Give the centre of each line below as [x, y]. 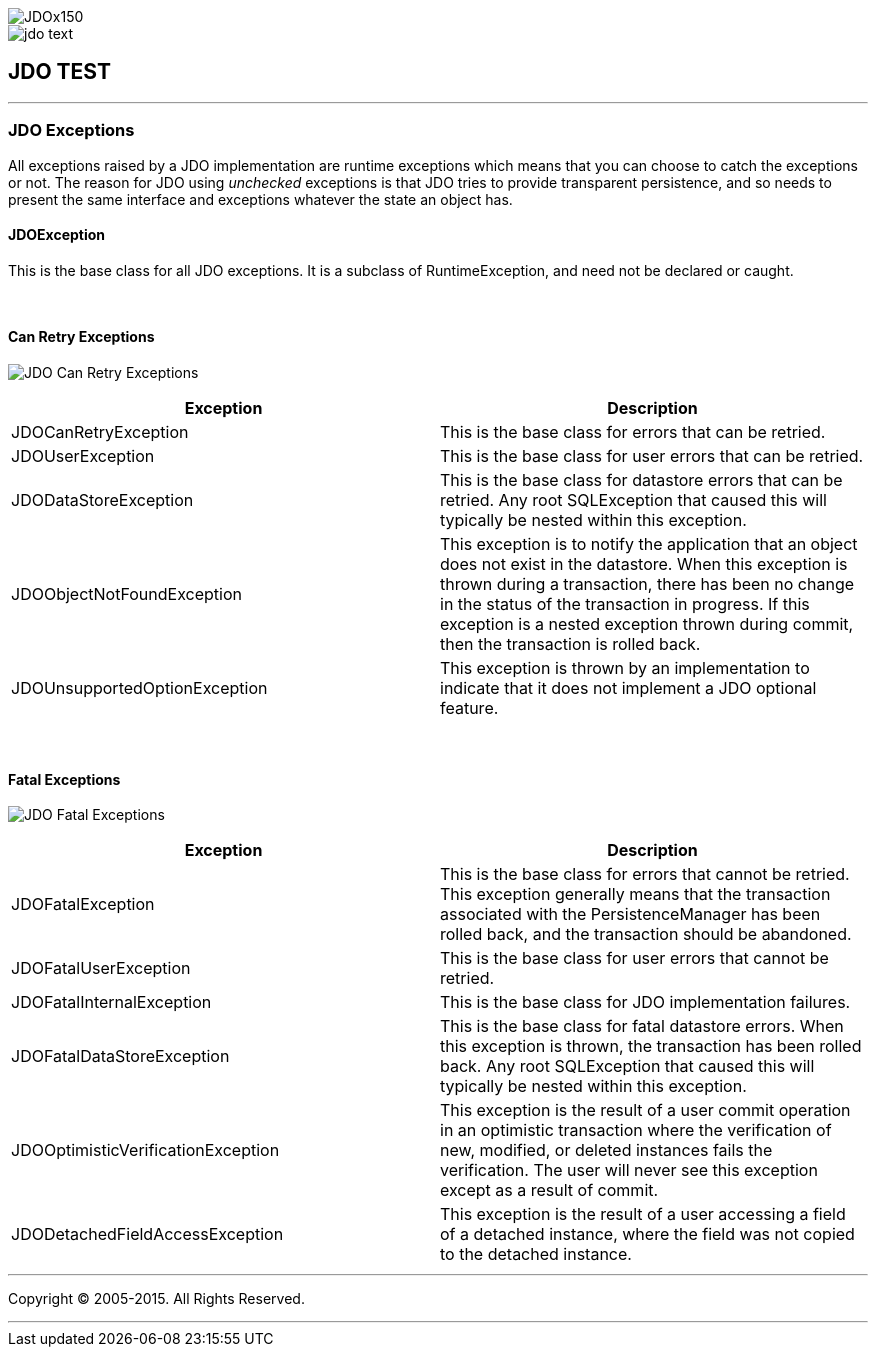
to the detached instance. [536, 1254]
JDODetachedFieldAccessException [147, 1234]
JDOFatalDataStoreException [120, 1056]
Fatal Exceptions [64, 779]
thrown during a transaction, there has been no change [647, 584]
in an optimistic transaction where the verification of [636, 1130]
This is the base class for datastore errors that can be [641, 480]
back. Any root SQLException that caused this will [627, 1066]
